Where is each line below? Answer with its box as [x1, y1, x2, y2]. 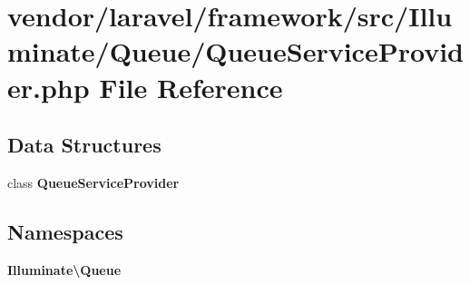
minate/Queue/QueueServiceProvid [7, 33, 464, 70]
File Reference [99, 68, 283, 105]
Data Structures [7, 131, 162, 159]
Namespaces [7, 217, 123, 245]
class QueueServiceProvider [7, 172, 180, 192]
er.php [7, 68, 90, 105]
